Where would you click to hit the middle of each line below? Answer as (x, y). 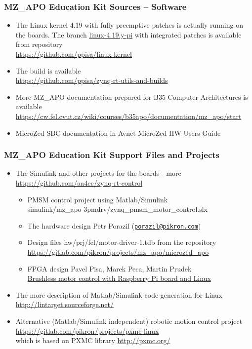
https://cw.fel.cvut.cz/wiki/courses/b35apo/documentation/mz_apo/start (128, 116)
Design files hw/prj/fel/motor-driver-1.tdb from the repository (122, 242)
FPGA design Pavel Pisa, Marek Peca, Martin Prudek (109, 268)
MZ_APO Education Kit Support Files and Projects (112, 155)
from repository (39, 44)
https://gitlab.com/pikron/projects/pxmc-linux (87, 330)
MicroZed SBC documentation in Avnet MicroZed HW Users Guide (118, 133)
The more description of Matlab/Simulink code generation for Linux (119, 294)
